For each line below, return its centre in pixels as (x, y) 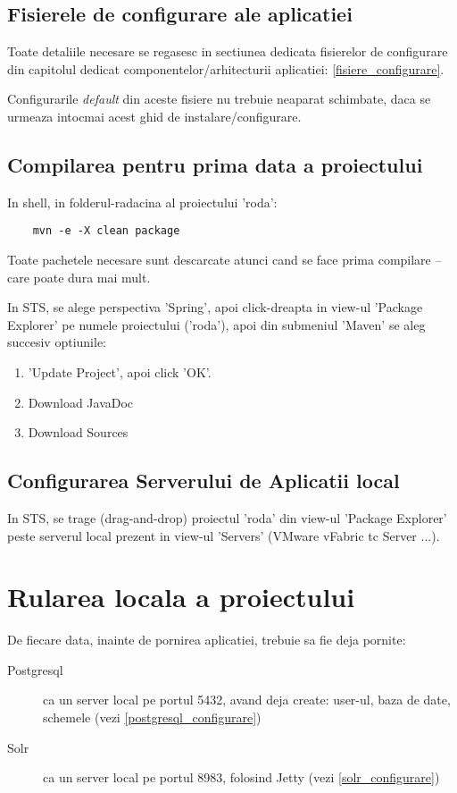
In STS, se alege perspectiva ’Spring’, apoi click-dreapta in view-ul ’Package (215, 307)
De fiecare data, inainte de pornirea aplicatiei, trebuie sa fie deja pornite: (207, 640)
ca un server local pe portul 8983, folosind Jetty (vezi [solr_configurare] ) (241, 777)
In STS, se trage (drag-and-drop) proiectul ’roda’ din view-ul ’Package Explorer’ (227, 517)
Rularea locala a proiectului (181, 597)
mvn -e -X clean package (106, 231)
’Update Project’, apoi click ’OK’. (120, 372)
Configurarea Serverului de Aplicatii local (204, 481)
